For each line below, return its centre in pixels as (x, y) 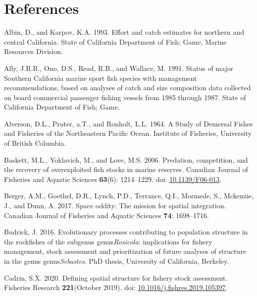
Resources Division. (33, 51)
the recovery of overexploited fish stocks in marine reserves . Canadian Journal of (126, 169)
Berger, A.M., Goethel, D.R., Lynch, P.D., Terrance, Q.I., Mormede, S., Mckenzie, (129, 196)
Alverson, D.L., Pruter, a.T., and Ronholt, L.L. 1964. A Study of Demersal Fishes (128, 123)
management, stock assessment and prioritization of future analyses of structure (125, 251)
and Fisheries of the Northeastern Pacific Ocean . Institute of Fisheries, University (128, 133)
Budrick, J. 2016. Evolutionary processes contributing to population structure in (126, 232)
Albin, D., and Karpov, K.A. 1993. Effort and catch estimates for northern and (124, 32)
